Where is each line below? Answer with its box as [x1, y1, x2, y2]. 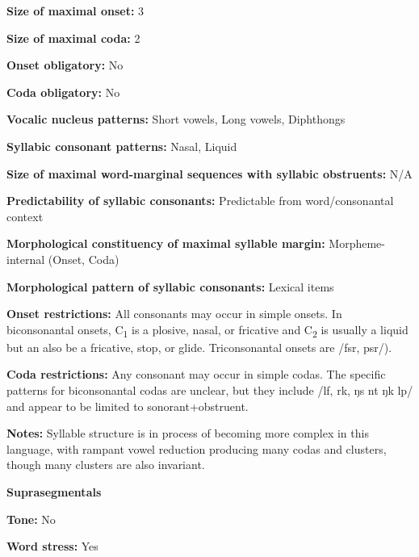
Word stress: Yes [6, 538, 98, 555]
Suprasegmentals [6, 484, 102, 500]
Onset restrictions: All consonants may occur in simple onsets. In [6, 305, 342, 322]
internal [6, 250, 45, 267]
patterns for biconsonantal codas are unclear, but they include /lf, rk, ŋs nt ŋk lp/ [6, 382, 413, 399]
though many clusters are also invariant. [6, 456, 205, 473]
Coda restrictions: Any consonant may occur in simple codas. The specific [6, 366, 386, 383]
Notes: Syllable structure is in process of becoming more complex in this [6, 425, 369, 442]
